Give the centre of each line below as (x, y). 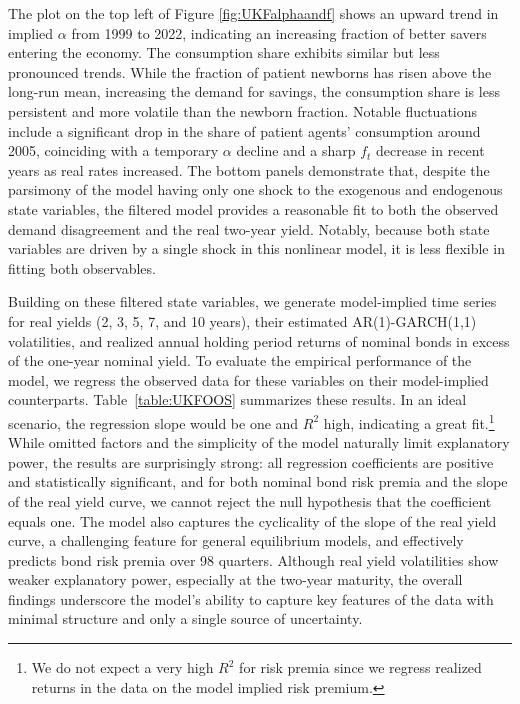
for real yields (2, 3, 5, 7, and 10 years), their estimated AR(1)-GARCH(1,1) (242, 320)
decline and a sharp (296, 150)
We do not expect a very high (122, 667)
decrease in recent (430, 150)
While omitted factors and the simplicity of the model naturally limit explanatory (259, 442)
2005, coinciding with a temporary (113, 150)
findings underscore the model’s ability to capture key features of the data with (251, 598)
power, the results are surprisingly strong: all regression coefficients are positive (251, 461)
